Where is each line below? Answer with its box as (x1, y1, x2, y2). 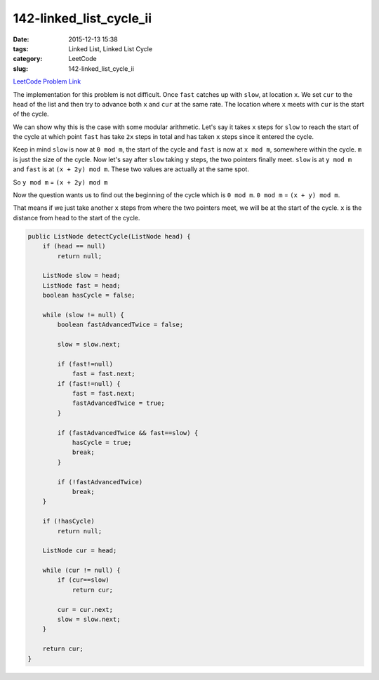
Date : (13, 35, 29, 44)
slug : (13, 64, 28, 73)
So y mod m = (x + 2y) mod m (13, 178, 108, 186)
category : (13, 55, 43, 63)
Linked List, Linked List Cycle (68, 44, 153, 53)
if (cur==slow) (57, 576, 110, 584)
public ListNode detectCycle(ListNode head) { (27, 232, 191, 240)
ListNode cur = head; (42, 547, 117, 554)
